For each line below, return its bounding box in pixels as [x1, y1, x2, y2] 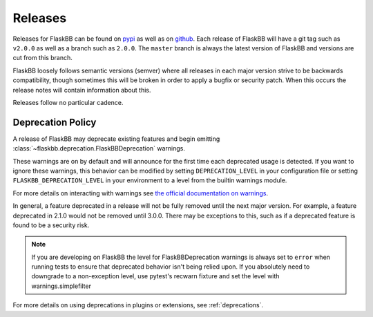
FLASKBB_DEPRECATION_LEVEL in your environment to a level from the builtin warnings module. [12, 176, 287, 184]
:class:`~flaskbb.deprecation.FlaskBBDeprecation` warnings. [12, 144, 186, 153]
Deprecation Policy [12, 116, 97, 128]
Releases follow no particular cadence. [12, 98, 124, 106]
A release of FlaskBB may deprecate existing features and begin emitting [12, 135, 220, 143]
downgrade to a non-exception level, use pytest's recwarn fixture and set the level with [31, 272, 280, 280]
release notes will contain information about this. [12, 86, 151, 94]
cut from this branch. [12, 54, 73, 62]
